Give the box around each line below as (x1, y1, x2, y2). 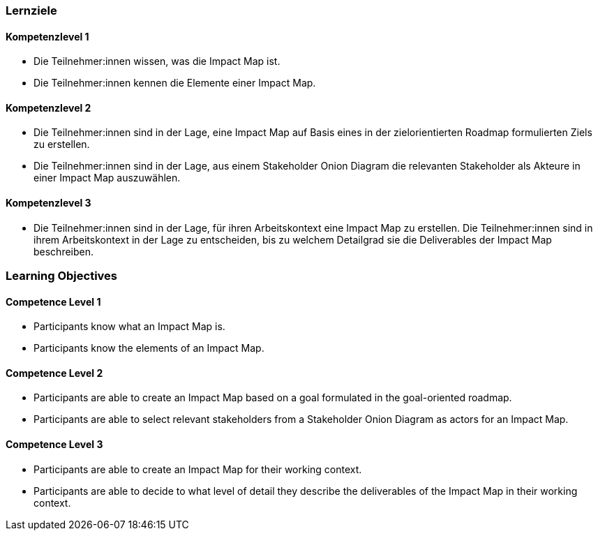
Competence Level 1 (6, 295, 101, 308)
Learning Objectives (6, 269, 118, 283)
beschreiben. (33, 245, 94, 258)
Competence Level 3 (6, 438, 103, 451)
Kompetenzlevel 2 (6, 101, 91, 114)
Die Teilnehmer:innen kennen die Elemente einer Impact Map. (33, 77, 316, 89)
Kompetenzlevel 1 (6, 30, 89, 43)
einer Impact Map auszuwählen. (33, 172, 181, 184)
